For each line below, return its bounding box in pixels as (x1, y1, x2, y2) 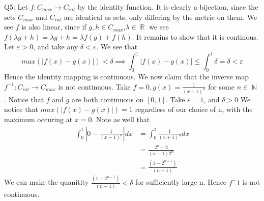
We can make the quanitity (4, 177, 89, 187)
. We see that (96, 41, 138, 52)
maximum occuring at (4, 113, 73, 124)
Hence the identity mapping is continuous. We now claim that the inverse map (4, 71, 249, 82)
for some (208, 81, 234, 92)
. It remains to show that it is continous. (132, 31, 258, 42)
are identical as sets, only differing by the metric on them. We (64, 11, 257, 22)
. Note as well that (92, 113, 150, 124)
